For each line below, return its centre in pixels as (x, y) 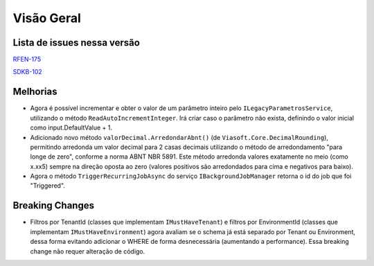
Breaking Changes (54, 205)
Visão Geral (47, 18)
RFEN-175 (27, 60)
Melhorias (35, 92)
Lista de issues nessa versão (76, 43)
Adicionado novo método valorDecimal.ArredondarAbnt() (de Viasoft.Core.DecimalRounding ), (179, 137)
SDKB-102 (28, 72)
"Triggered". (48, 186)
